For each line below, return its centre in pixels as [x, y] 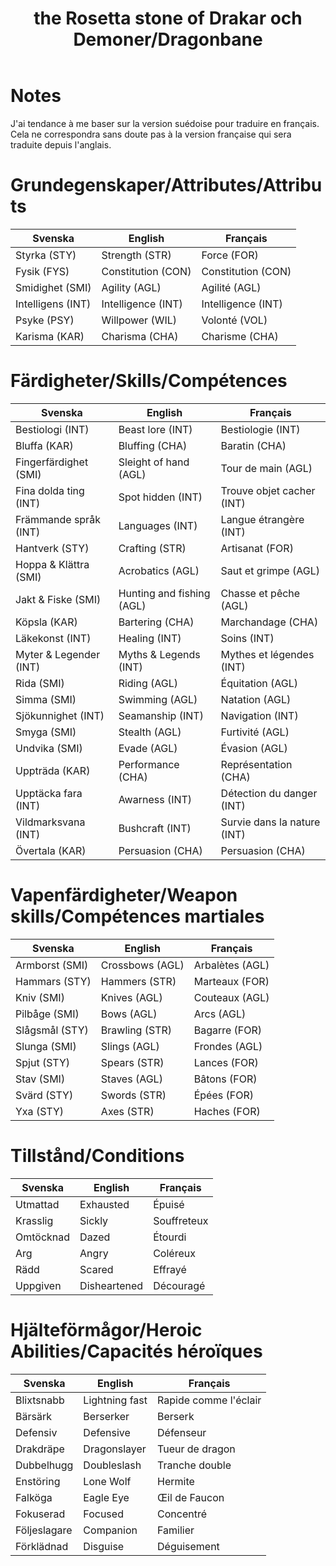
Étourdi [170, 1237]
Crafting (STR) [152, 548]
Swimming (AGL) [158, 699]
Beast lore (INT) [155, 429]
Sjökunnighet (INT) [60, 715]
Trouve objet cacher [268, 490]
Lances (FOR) [226, 1062]
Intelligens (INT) [53, 304]
